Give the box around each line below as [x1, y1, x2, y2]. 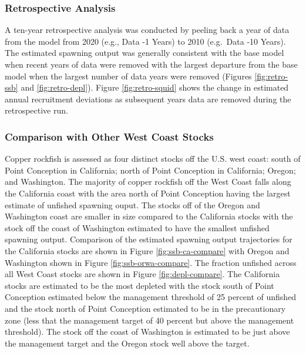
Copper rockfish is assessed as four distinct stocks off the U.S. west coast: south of [5, 152, 301, 165]
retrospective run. [5, 104, 68, 116]
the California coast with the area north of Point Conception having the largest [5, 187, 291, 199]
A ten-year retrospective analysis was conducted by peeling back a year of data [5, 24, 290, 36]
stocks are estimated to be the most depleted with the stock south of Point [5, 279, 274, 291]
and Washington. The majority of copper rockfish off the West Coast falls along [5, 175, 291, 188]
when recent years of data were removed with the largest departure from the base [5, 58, 298, 70]
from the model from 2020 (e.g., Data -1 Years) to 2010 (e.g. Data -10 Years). [5, 35, 286, 47]
